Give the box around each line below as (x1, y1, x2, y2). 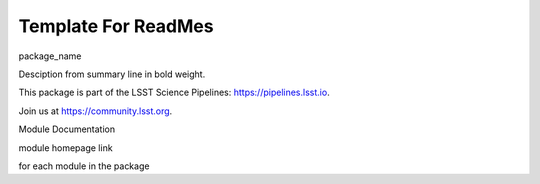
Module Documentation (18, 123, 115, 135)
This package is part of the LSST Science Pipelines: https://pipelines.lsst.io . (18, 86, 330, 99)
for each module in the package (18, 160, 150, 172)
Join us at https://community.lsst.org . (18, 105, 173, 117)
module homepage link (18, 141, 114, 154)
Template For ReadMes (18, 15, 214, 37)
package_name (18, 50, 82, 62)
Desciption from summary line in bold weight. (18, 68, 206, 80)
